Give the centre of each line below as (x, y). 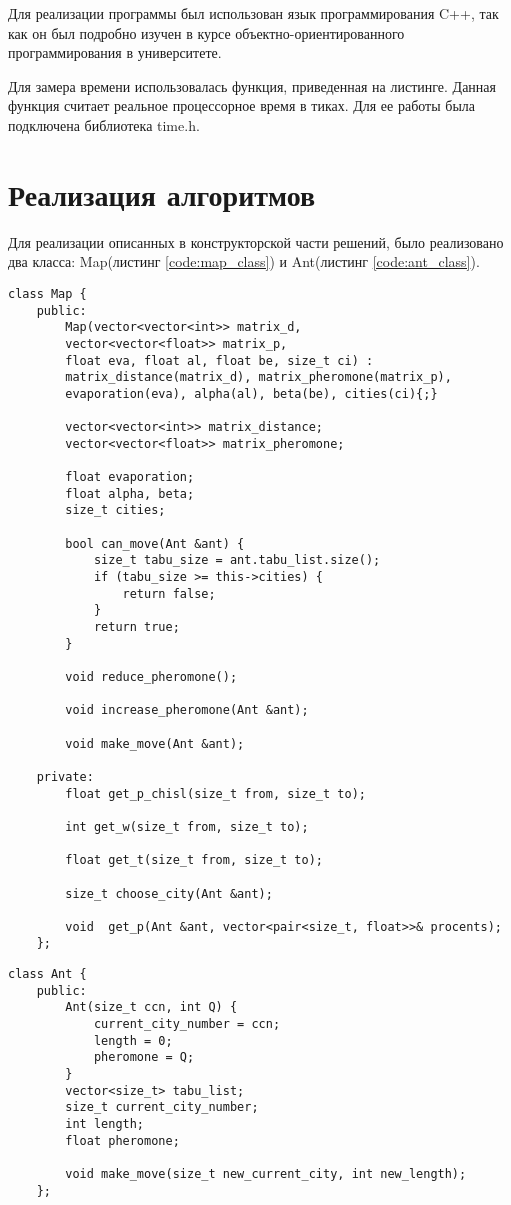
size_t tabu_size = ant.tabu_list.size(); (237, 560)
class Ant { (47, 974)
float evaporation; (130, 477)
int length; (105, 1124)
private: (65, 776)
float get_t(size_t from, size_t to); (194, 860)
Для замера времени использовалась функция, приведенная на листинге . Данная (252, 85)
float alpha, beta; (130, 493)
